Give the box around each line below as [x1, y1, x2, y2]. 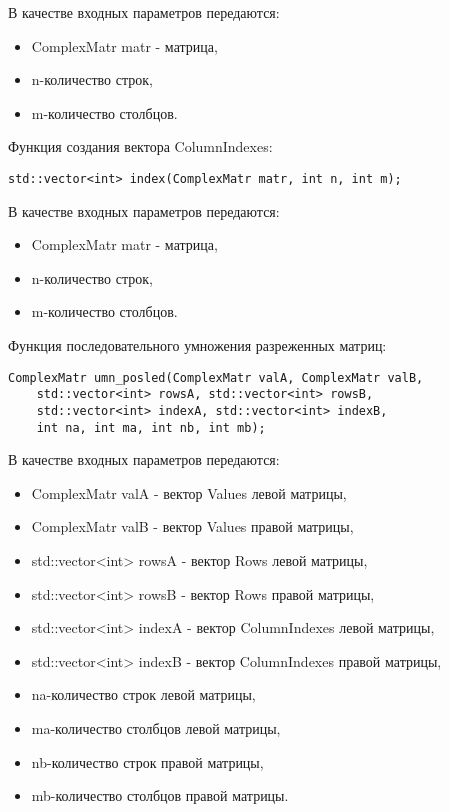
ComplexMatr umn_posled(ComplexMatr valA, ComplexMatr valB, [8, 370, 424, 385]
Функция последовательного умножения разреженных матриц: [8, 335, 387, 355]
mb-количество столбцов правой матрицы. [31, 785, 289, 806]
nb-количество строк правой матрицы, [31, 751, 264, 772]
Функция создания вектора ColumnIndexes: [8, 136, 273, 157]
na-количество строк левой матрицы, [31, 684, 256, 705]
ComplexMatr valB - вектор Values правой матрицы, [31, 516, 354, 537]
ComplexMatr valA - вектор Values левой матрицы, [31, 482, 347, 503]
